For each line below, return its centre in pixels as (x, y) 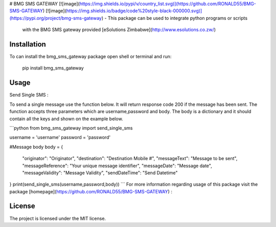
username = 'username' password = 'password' (60, 138)
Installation (28, 44)
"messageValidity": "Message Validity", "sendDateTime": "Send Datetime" (100, 173)
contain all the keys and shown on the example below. (66, 119)
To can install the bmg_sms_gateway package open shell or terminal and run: (90, 57)
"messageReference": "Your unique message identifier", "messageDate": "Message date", (117, 166)
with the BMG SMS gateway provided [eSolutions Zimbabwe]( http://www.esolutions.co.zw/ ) (119, 30)
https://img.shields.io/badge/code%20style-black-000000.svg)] (134, 11)
